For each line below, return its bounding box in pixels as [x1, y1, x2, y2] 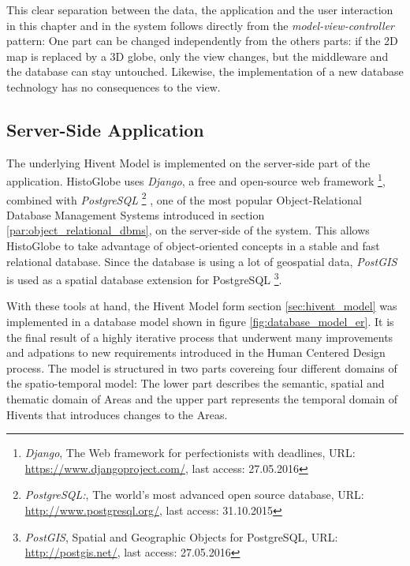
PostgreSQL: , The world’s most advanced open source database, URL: [24, 486, 364, 503]
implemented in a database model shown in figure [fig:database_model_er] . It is [6, 313, 394, 330]
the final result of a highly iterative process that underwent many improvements [6, 328, 393, 345]
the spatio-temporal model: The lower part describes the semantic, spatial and [6, 375, 385, 392]
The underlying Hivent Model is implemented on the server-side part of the [6, 154, 371, 171]
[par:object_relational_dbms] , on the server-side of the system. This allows [6, 222, 370, 238]
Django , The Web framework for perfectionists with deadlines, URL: [24, 444, 356, 461]
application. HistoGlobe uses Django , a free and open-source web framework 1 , [6, 171, 386, 189]
